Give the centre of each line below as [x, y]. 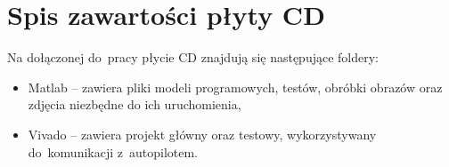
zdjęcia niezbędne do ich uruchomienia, [135, 104]
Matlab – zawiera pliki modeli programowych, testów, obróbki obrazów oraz [235, 87]
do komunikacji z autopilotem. [113, 151]
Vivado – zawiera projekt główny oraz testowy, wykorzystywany [202, 134]
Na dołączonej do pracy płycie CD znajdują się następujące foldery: [193, 57]
